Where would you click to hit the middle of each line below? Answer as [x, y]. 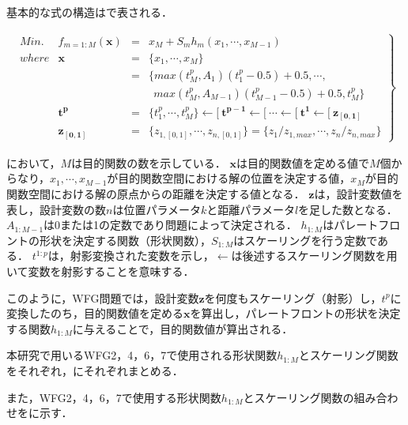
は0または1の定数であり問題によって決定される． [170, 225]
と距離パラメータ [251, 209]
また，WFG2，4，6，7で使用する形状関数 [114, 397]
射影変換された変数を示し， [142, 256]
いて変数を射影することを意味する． [100, 271]
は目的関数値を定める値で [302, 162]
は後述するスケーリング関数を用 [314, 256]
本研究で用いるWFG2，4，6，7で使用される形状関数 [142, 355]
